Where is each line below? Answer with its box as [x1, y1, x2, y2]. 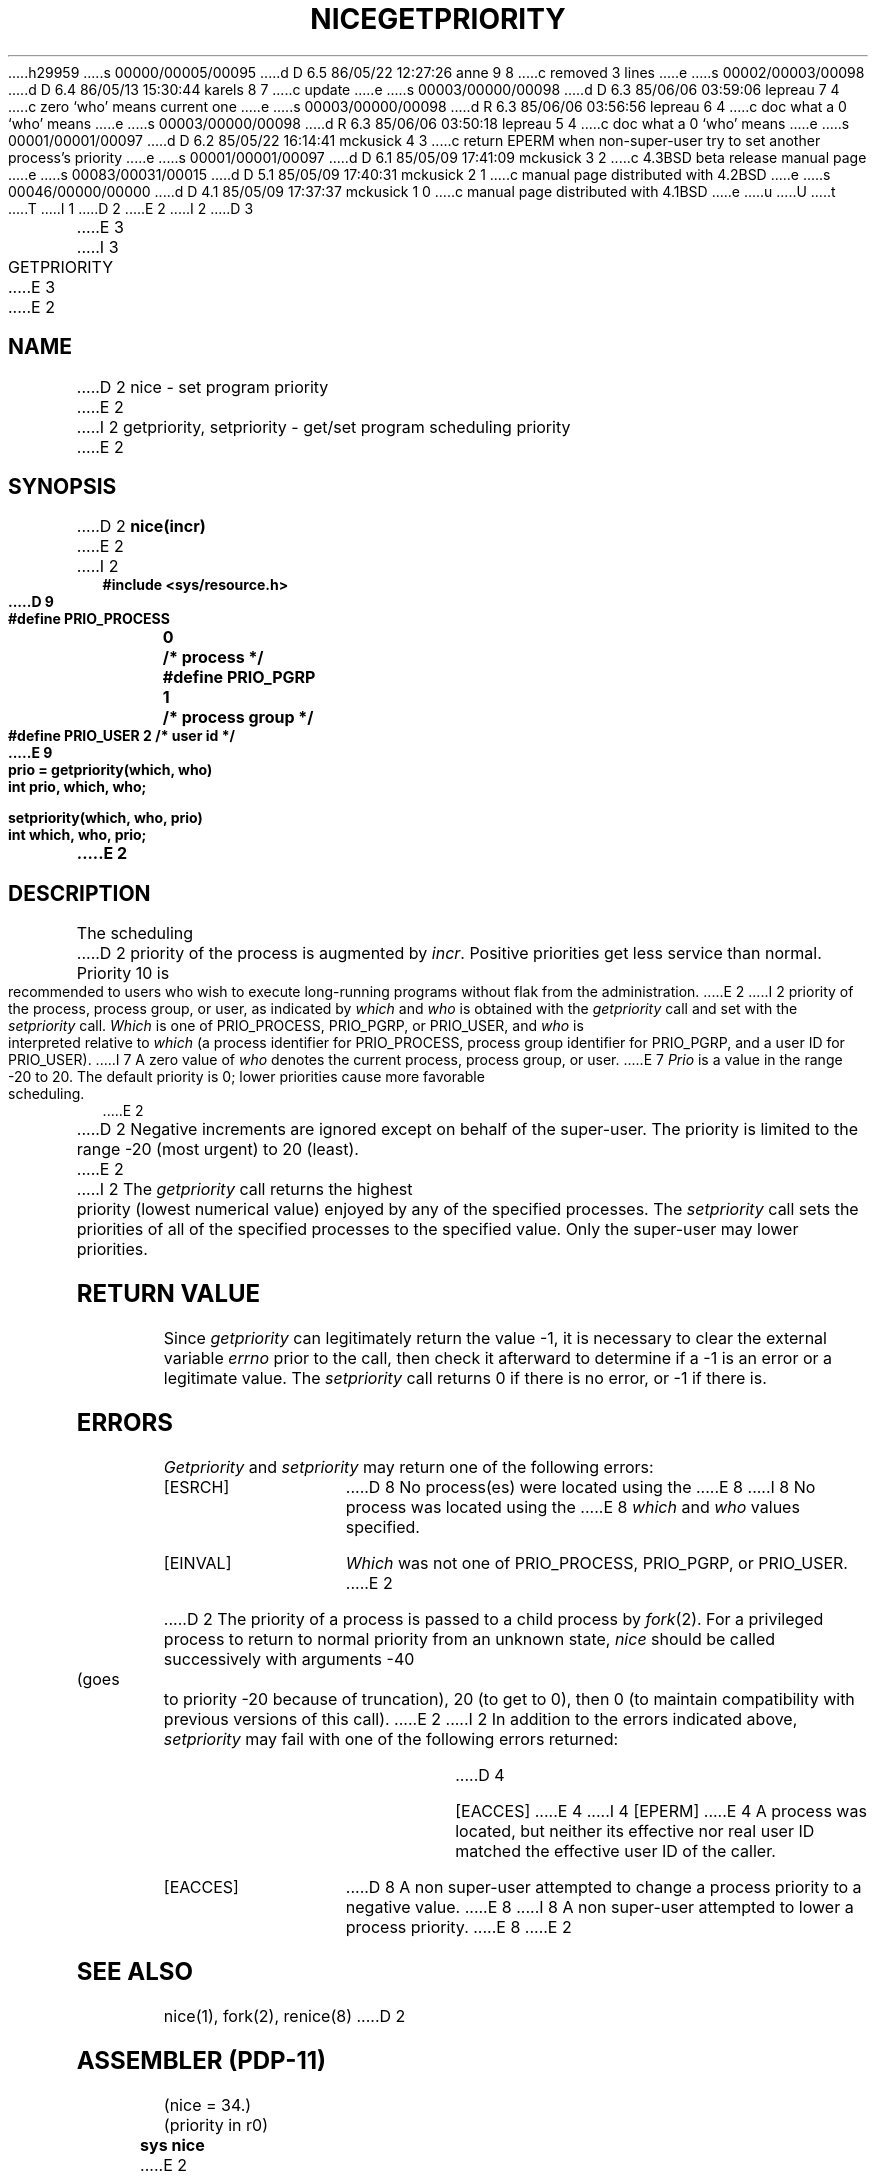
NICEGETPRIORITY [310, 2, 566, 36]
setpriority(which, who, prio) [8, 809, 203, 827]
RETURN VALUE [76, 1279, 261, 1309]
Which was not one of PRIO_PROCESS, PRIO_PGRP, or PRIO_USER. [345, 1552, 848, 1573]
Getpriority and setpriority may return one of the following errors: [163, 1456, 654, 1477]
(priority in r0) [163, 2114, 268, 2135]
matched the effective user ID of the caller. [455, 1840, 776, 1861]
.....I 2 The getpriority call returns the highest [76, 1179, 413, 1200]
